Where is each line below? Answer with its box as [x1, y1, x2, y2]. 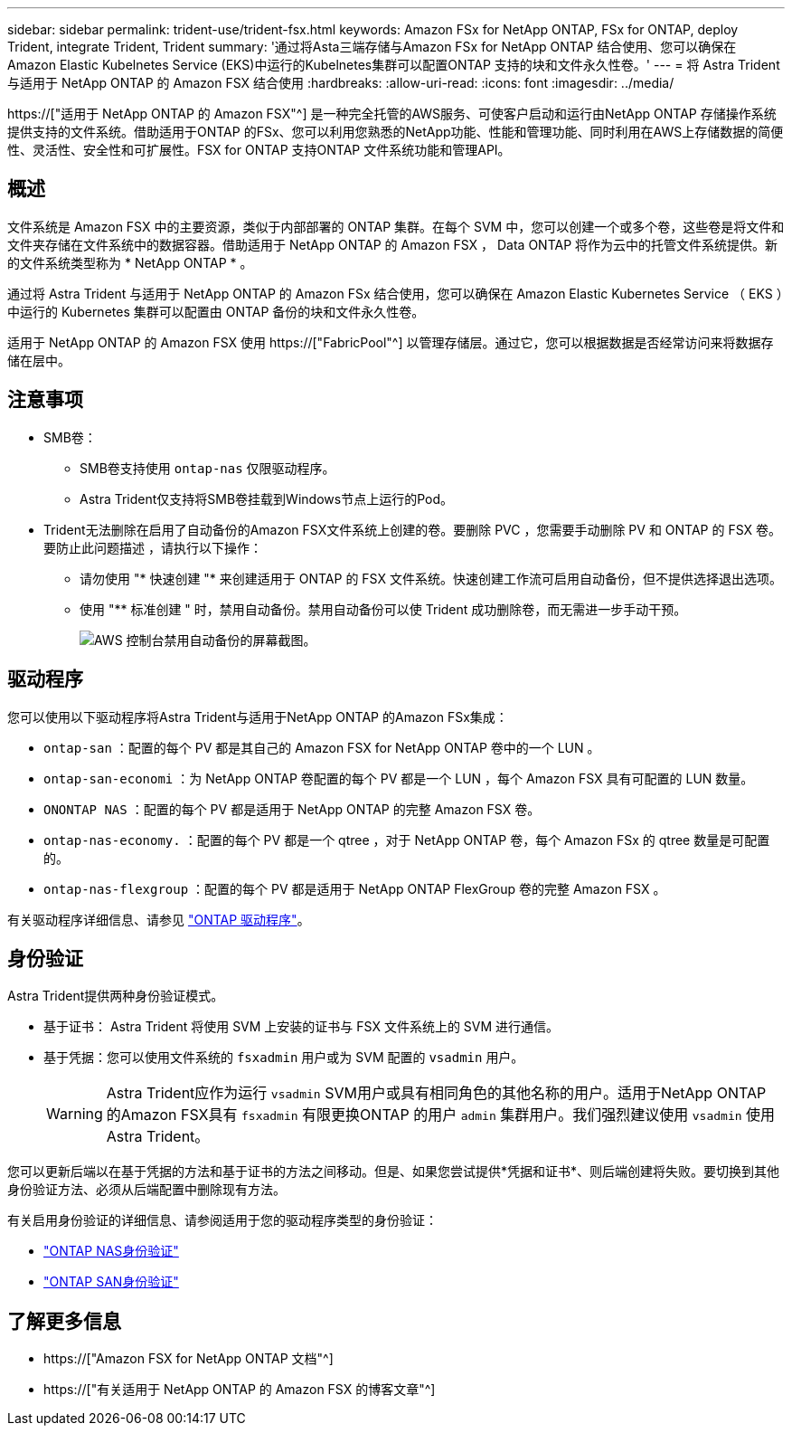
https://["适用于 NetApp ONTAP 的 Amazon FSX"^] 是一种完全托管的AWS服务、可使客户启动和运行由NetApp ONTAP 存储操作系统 [7, 106, 777, 121]
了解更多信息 [7, 1309, 121, 1333]
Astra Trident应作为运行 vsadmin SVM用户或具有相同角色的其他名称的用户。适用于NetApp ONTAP [106, 1084, 767, 1103]
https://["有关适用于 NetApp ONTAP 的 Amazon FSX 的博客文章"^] [43, 1381, 436, 1398]
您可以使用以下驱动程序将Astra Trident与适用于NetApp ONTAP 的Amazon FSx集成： [7, 708, 508, 725]
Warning [46, 1105, 103, 1124]
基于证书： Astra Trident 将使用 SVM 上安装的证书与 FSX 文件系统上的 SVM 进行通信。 [43, 1019, 560, 1035]
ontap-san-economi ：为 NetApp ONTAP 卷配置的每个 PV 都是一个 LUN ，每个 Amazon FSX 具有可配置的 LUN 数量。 [43, 770, 754, 786]
